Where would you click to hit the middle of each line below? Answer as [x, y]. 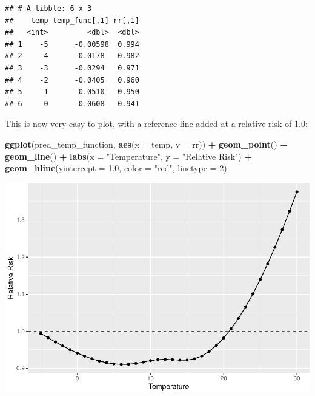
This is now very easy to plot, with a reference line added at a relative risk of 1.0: [156, 124]
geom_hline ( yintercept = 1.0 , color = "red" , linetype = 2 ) [116, 168]
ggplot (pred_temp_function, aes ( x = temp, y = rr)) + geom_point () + [146, 144]
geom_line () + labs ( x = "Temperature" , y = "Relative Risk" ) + [128, 156]
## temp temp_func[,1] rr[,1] [72, 20]
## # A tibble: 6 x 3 [48, 9]
